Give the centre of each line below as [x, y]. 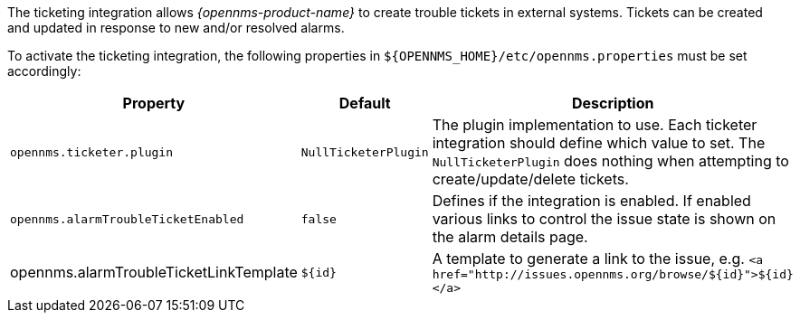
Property [154, 103]
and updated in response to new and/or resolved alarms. [176, 28]
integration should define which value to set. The [599, 143]
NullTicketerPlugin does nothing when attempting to [610, 161]
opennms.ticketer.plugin [92, 152]
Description [613, 103]
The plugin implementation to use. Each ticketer [595, 125]
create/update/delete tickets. [530, 179]
